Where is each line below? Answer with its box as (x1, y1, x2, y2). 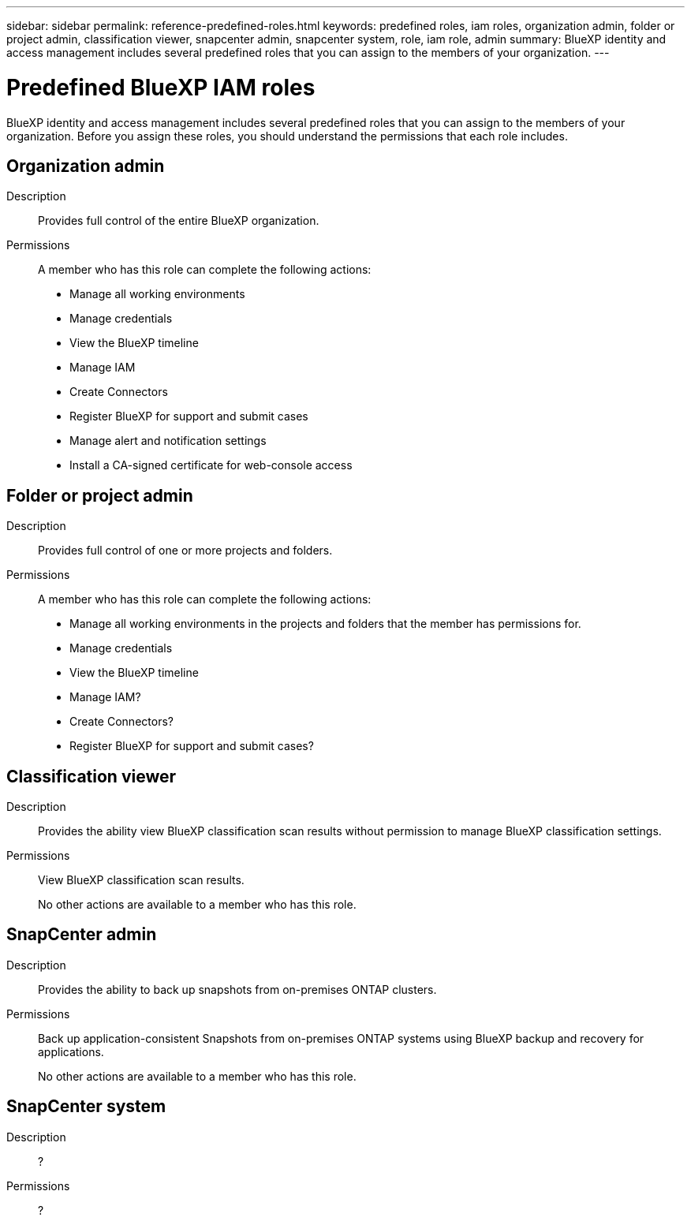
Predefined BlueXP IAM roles (6, 73, 316, 101)
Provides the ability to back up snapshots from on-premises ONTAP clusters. (38, 982, 437, 996)
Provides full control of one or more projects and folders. (38, 543, 333, 558)
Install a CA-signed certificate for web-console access (69, 458, 353, 472)
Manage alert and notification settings (69, 434, 267, 448)
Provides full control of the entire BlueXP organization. (38, 214, 319, 228)
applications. (38, 1044, 104, 1059)
